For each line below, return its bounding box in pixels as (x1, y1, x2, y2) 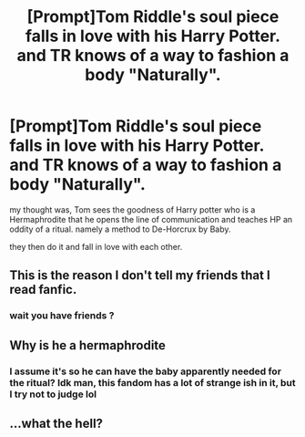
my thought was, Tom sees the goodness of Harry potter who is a (9, 203, 256, 215)
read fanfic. (9, 282, 77, 297)
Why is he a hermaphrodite (9, 338, 167, 353)
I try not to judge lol (9, 388, 97, 401)
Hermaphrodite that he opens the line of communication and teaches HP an (9, 213, 293, 224)
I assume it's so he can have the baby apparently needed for (9, 365, 282, 378)
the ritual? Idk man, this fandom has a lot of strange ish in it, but (9, 376, 296, 389)
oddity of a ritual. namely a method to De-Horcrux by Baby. (9, 224, 231, 234)
